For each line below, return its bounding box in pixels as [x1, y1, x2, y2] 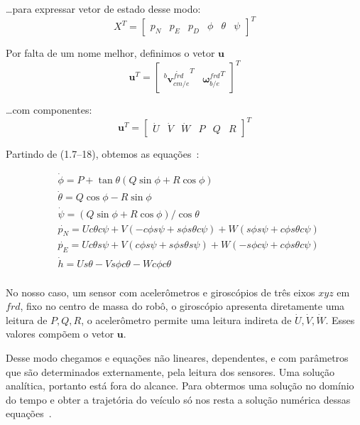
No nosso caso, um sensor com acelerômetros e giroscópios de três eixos [6, 284, 315, 299]
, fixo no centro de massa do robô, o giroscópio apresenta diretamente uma [20, 298, 345, 313]
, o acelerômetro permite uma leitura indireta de [81, 312, 292, 327]
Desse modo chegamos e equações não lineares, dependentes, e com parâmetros [6, 350, 349, 365]
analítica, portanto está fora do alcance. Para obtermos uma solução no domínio [6, 378, 354, 393]
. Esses [325, 312, 355, 327]
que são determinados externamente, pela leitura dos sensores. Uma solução [6, 364, 335, 379]
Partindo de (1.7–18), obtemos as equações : [6, 146, 200, 161]
